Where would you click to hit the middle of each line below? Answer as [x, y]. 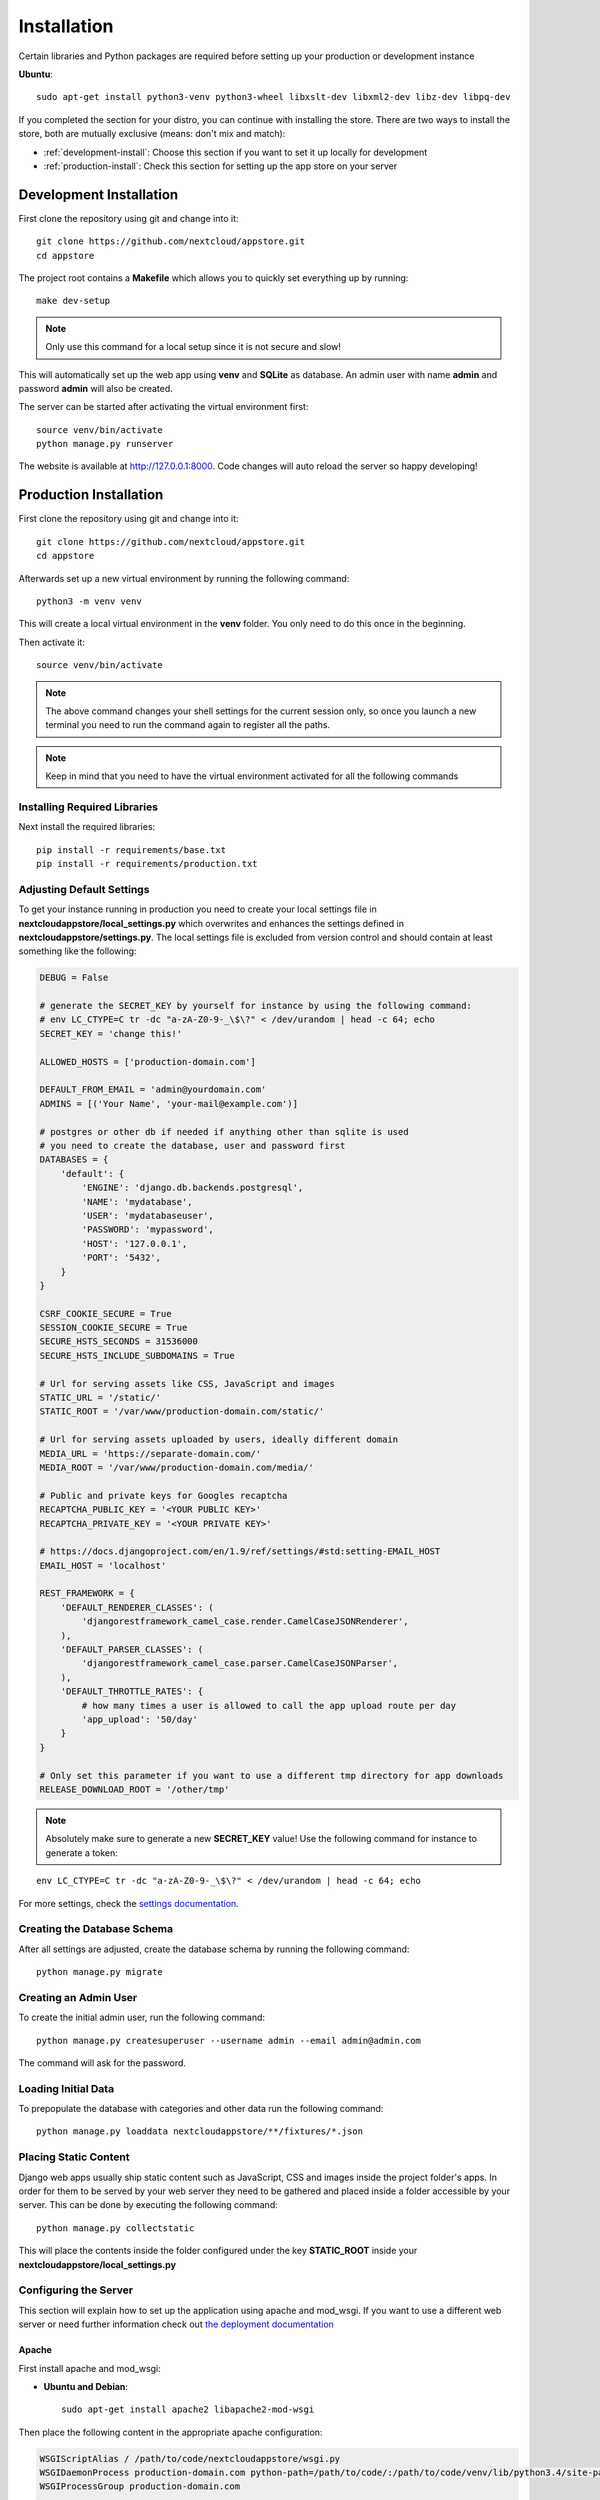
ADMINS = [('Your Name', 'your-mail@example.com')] [169, 1103]
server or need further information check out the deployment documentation [176, 2324]
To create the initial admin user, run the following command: [141, 2017]
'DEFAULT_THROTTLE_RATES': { [132, 1691]
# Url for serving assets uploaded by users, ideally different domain [219, 1439]
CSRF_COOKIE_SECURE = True [105, 1313]
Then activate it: [51, 642]
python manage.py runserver [105, 444]
